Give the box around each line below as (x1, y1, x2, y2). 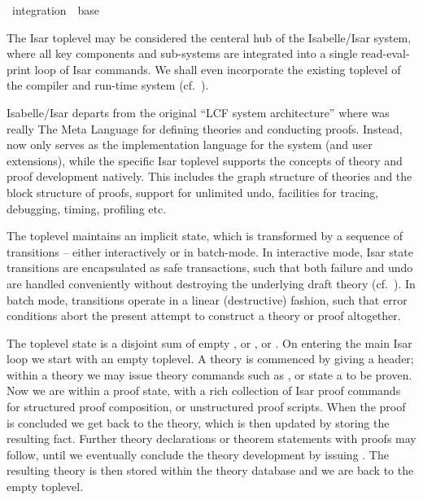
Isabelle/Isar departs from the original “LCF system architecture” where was (7, 103, 390, 121)
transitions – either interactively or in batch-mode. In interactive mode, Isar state (7, 243, 413, 260)
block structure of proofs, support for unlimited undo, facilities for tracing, (7, 183, 379, 200)
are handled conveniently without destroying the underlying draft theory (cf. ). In (7, 274, 416, 292)
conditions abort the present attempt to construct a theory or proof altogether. (7, 307, 401, 324)
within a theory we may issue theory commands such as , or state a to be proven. (7, 366, 412, 383)
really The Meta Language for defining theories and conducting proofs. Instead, (7, 120, 403, 137)
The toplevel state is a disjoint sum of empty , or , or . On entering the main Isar (7, 334, 412, 351)
